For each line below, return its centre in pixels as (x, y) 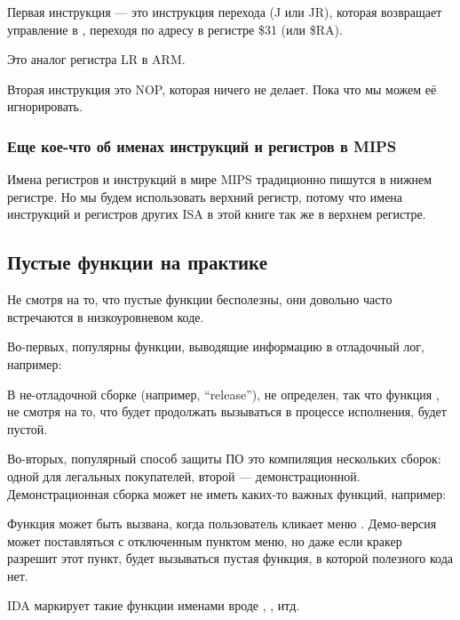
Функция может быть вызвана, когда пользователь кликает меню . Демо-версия (222, 523)
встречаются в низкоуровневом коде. (106, 316)
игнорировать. (45, 106)
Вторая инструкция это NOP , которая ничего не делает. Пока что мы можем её (222, 89)
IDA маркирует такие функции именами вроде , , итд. (154, 605)
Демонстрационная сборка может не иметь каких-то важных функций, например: (227, 493)
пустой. (28, 428)
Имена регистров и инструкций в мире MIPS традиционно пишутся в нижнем (220, 179)
